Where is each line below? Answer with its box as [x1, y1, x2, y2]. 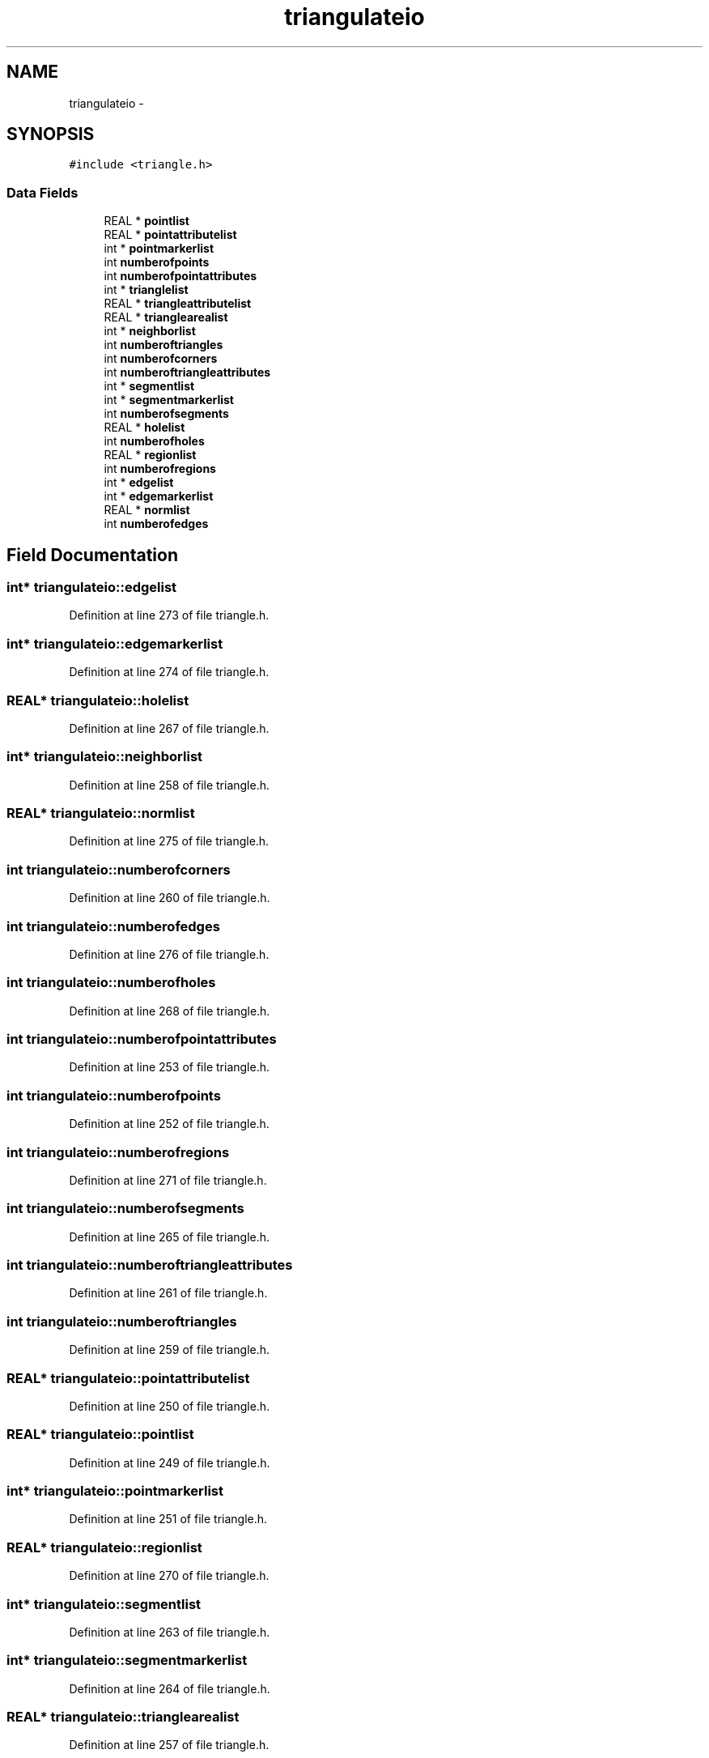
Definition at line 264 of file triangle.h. [69, 1681, 270, 1696]
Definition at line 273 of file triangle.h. [69, 608, 270, 623]
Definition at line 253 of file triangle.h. [69, 1060, 270, 1075]
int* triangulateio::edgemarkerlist [6, 635, 223, 652]
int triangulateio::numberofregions [6, 1143, 230, 1160]
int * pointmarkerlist [104, 241, 214, 256]
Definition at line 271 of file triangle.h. [69, 1173, 267, 1187]
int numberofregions [104, 462, 216, 476]
